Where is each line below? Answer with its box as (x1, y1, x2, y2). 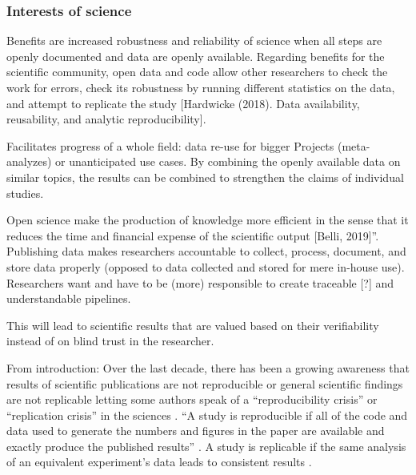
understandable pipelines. (6, 290, 131, 307)
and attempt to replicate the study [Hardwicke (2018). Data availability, (6, 95, 360, 111)
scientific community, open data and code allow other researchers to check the (6, 63, 388, 80)
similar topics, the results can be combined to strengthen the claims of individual (6, 168, 404, 185)
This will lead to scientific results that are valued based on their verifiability (6, 316, 379, 333)
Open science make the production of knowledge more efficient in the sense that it (6, 211, 409, 228)
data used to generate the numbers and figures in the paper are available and (6, 422, 385, 439)
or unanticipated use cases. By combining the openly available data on (55, 153, 401, 170)
